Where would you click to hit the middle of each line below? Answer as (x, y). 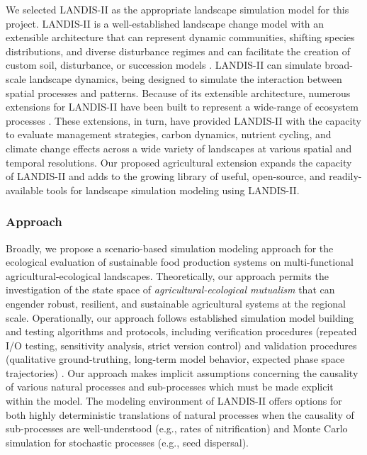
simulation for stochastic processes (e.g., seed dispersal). (127, 442)
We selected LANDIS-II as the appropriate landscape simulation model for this (177, 9)
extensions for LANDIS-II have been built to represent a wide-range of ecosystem (182, 107)
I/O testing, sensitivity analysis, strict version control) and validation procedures (181, 345)
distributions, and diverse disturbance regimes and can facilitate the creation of (178, 51)
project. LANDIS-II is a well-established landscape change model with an (165, 23)
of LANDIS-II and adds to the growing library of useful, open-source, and (166, 176)
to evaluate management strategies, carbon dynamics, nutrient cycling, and (169, 134)
